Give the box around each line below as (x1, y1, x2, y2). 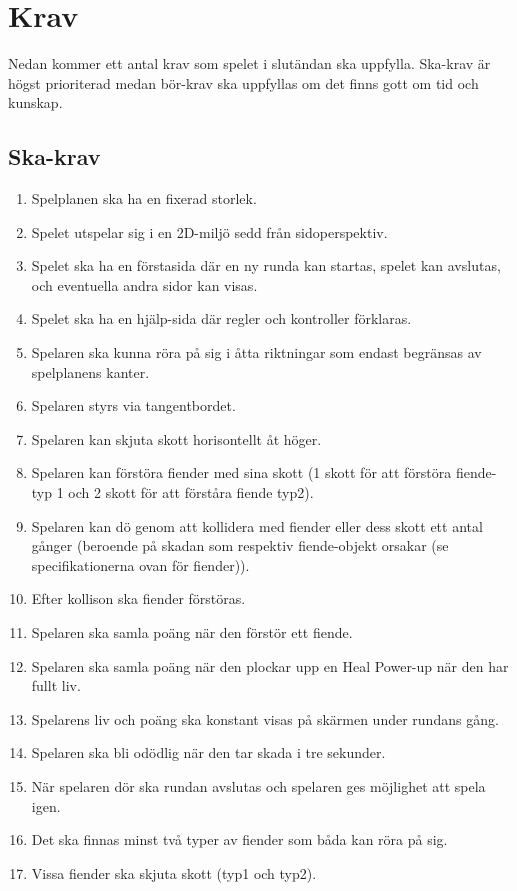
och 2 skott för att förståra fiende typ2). (68, 482, 314, 503)
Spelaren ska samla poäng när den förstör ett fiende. (31, 622, 353, 643)
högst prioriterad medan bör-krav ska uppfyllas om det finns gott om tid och (8, 72, 479, 93)
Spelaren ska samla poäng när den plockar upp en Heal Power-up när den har (31, 655, 509, 676)
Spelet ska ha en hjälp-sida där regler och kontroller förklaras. (31, 308, 412, 329)
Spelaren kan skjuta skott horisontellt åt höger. (31, 428, 322, 449)
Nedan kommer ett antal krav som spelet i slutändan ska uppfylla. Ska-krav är (8, 53, 491, 74)
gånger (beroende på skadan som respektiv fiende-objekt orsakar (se (31, 535, 449, 556)
